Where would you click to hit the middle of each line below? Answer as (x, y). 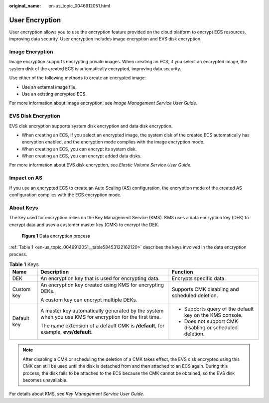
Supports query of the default (219, 309)
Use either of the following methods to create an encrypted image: (77, 78)
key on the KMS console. (213, 315)
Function (183, 272)
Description (55, 272)
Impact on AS (26, 178)
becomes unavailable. (45, 380)
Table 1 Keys (24, 265)
